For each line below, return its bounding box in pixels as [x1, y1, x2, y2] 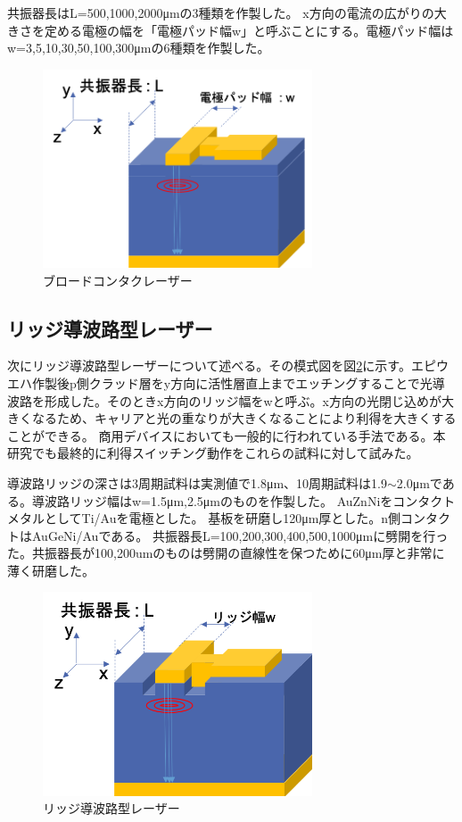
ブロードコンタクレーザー [43, 270, 193, 289]
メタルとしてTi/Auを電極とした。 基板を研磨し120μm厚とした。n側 [7, 509, 401, 527]
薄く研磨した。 [7, 560, 95, 579]
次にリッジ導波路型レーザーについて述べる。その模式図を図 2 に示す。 [7, 356, 411, 375]
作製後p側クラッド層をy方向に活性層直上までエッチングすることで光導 [31, 373, 445, 392]
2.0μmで [396, 473, 442, 492]
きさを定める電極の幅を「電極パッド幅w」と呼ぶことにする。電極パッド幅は [7, 21, 454, 39]
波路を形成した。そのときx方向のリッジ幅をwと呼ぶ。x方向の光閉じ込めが [7, 391, 441, 410]
